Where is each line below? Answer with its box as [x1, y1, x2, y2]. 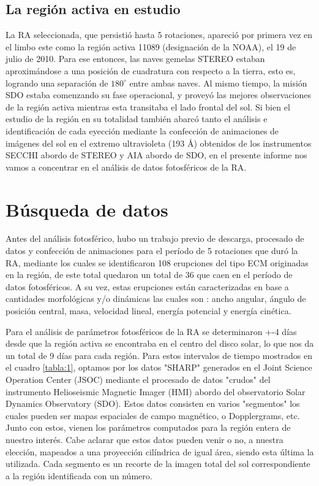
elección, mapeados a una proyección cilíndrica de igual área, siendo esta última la [6, 445, 314, 458]
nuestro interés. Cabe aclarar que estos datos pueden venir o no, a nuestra [6, 433, 283, 445]
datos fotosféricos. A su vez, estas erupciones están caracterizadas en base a [6, 280, 289, 293]
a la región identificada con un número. [6, 469, 152, 482]
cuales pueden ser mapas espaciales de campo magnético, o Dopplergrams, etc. [6, 409, 300, 422]
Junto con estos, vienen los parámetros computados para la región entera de [6, 421, 291, 434]
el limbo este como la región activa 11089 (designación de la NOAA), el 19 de [6, 40, 296, 53]
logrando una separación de [6, 76, 108, 89]
